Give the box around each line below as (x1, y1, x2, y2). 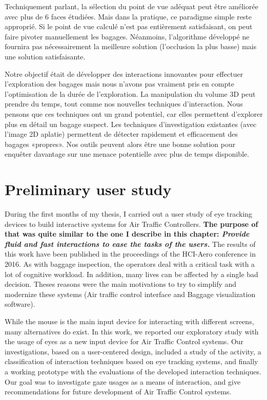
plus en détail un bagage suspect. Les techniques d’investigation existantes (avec (5, 118, 257, 129)
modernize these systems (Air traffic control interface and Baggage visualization (5, 288, 256, 299)
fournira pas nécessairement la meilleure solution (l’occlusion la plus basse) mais (5, 41, 257, 52)
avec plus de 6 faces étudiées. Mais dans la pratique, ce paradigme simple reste (5, 11, 252, 22)
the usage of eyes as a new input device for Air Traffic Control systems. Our (5, 336, 244, 347)
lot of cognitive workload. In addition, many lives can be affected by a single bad (5, 268, 258, 279)
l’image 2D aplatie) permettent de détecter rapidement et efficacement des (5, 129, 238, 139)
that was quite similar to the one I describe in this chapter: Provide (5, 228, 250, 239)
